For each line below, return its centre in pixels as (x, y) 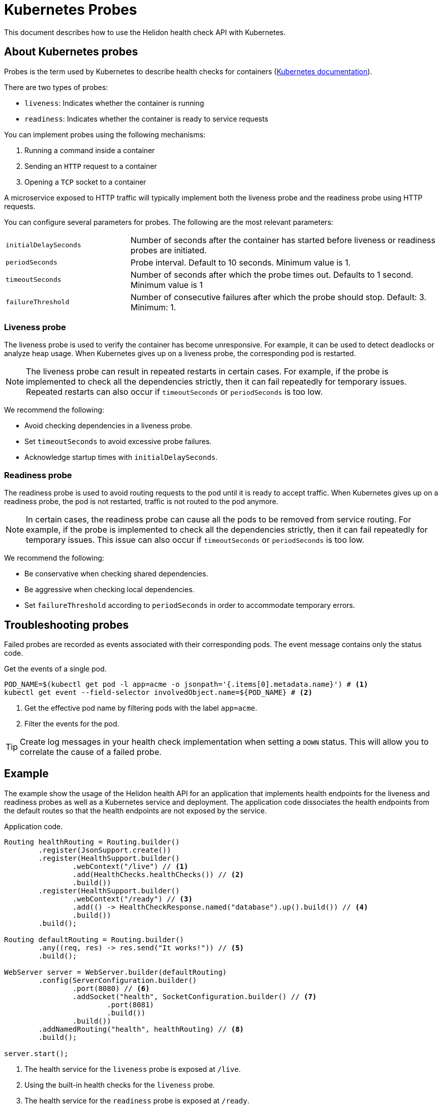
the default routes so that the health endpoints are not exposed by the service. (135, 810)
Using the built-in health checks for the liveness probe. (120, 1085)
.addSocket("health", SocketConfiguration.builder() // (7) (195, 996)
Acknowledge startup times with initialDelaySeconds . (121, 457)
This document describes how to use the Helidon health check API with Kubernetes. (145, 32)
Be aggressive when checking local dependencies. (109, 590)
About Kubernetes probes (71, 52)
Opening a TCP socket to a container (85, 182)
